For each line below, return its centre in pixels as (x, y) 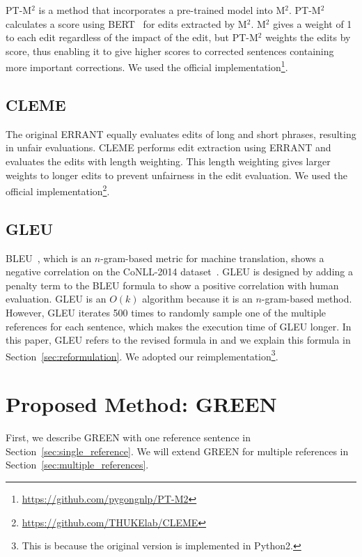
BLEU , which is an (49, 258)
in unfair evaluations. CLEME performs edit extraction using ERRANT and (168, 147)
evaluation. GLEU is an (56, 299)
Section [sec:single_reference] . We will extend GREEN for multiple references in (177, 451)
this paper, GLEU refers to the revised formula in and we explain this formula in (178, 340)
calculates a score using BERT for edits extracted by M (126, 23)
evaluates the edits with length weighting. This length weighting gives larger (168, 161)
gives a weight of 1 (313, 23)
